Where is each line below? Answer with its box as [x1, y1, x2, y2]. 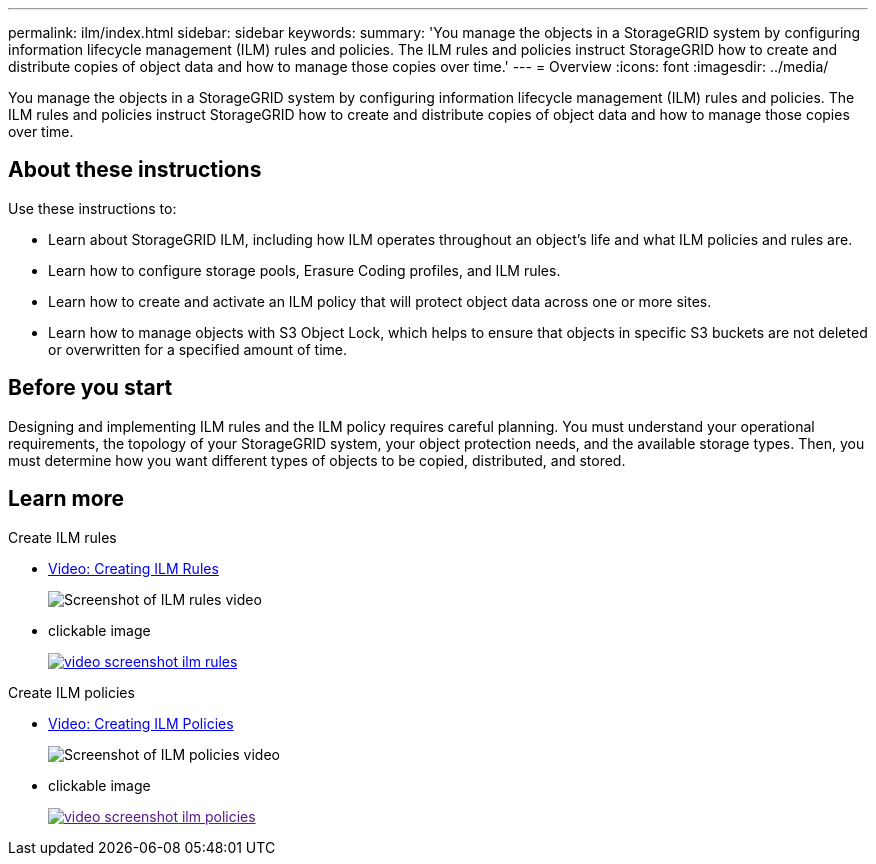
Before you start [8, 375, 173, 401]
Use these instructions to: [8, 199, 177, 217]
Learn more [8, 486, 125, 512]
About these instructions [8, 157, 262, 183]
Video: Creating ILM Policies [48, 714, 234, 732]
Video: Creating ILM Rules [48, 559, 219, 577]
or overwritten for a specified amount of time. [48, 340, 347, 358]
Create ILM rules [8, 528, 117, 546]
